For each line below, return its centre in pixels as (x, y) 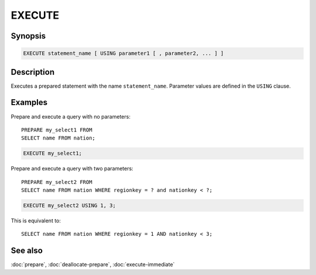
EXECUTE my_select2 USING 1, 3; (70, 206)
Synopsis (28, 36)
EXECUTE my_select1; (52, 154)
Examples (29, 102)
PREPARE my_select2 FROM (57, 182)
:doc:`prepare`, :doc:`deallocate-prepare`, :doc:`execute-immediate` (93, 264)
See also (27, 251)
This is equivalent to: (36, 221)
